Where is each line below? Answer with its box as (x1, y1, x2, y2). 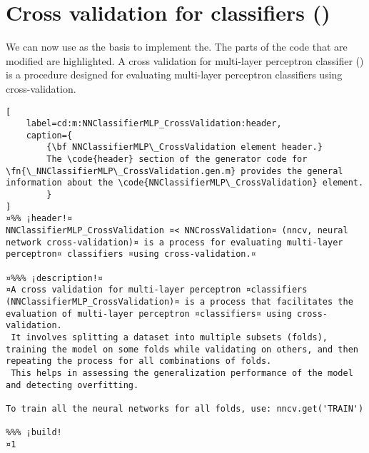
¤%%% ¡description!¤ (6, 273, 103, 283)
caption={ (26, 130, 73, 141)
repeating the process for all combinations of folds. (6, 356, 272, 367)
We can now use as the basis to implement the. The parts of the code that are (6, 39, 348, 54)
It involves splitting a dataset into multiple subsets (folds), (11, 332, 328, 342)
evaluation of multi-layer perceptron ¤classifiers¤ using (6, 308, 292, 319)
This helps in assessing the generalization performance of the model (11, 367, 353, 378)
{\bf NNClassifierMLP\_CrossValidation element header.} (46, 142, 323, 153)
